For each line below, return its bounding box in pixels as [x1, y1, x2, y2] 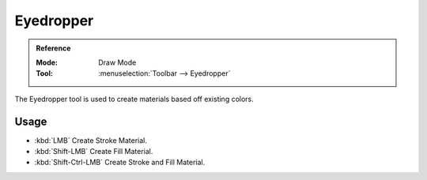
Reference [36, 43, 71, 53]
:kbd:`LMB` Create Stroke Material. [34, 135, 148, 145]
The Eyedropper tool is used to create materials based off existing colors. [14, 94, 255, 103]
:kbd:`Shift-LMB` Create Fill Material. [34, 147, 153, 156]
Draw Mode [98, 58, 137, 67]
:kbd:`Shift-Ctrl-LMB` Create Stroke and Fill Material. [34, 158, 206, 167]
